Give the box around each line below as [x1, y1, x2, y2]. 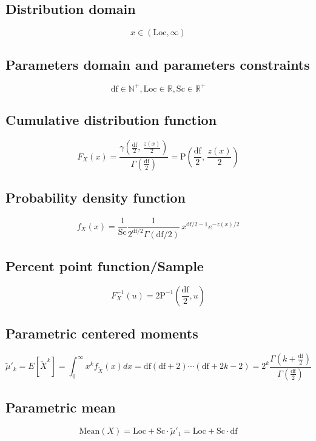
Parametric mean [5, 398, 116, 417]
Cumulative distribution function [5, 110, 217, 129]
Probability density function [5, 188, 186, 207]
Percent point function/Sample [5, 256, 204, 275]
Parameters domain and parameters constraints [5, 55, 310, 73]
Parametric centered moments [5, 324, 198, 343]
